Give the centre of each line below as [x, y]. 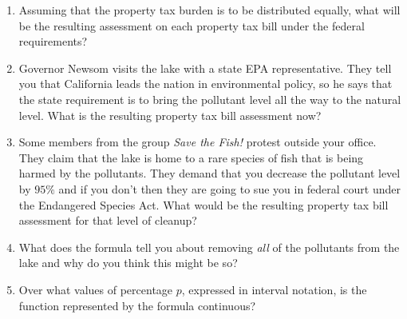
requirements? [53, 41]
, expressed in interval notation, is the [274, 289]
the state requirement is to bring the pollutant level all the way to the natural [210, 99]
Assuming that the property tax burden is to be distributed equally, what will [209, 10]
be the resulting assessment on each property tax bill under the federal [192, 25]
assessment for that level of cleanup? [108, 220]
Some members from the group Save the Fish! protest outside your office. [198, 142]
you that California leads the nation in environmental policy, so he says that [205, 84]
